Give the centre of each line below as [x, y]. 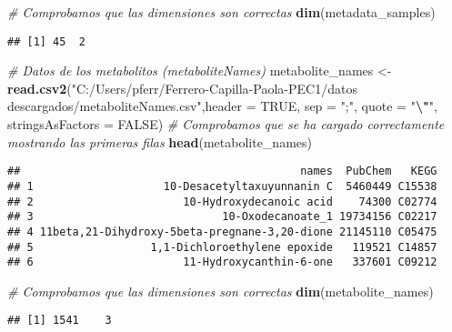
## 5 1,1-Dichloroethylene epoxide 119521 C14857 [222, 247]
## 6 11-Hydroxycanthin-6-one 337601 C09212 [222, 262]
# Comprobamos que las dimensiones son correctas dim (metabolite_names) [221, 291]
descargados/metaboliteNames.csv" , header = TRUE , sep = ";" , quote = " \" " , [222, 106]
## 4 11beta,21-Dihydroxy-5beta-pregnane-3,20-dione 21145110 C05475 [222, 231]
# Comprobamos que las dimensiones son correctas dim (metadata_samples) [221, 12]
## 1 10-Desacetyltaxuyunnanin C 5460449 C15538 [222, 186]
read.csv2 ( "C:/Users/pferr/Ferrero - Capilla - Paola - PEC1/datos [182, 88]
